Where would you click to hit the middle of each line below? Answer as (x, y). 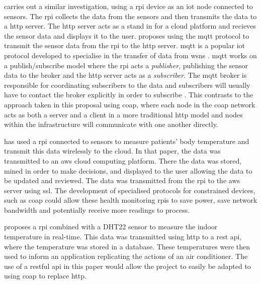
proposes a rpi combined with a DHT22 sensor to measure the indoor (111, 227)
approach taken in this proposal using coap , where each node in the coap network (130, 104)
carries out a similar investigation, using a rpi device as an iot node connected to (128, 6)
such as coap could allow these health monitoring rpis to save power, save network (131, 200)
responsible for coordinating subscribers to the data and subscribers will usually (127, 85)
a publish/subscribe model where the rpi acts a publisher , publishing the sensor (126, 65)
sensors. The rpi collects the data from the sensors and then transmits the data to (130, 16)
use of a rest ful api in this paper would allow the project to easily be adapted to (127, 266)
